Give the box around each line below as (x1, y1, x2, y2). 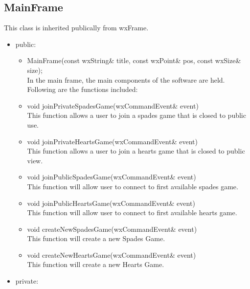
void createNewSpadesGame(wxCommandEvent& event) (27, 223, 197, 234)
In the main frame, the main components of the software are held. (27, 74, 225, 85)
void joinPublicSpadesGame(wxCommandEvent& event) (27, 172, 196, 182)
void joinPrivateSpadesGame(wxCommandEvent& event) (27, 100, 199, 111)
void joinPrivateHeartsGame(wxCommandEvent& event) (27, 136, 198, 146)
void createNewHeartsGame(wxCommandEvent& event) (27, 249, 196, 260)
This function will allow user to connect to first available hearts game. (27, 207, 237, 218)
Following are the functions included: (27, 84, 138, 94)
